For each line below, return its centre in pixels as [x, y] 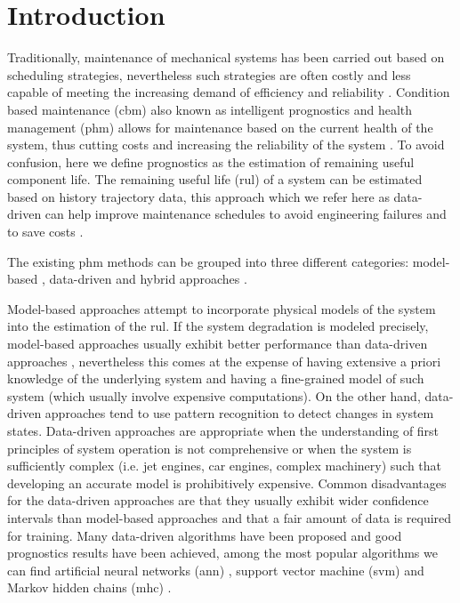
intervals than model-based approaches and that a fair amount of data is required [230, 517]
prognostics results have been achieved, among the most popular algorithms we [222, 553]
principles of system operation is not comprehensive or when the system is [210, 448]
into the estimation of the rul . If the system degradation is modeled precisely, [218, 326]
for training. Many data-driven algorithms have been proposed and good [205, 535]
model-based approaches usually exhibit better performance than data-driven [218, 344]
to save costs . [45, 232]
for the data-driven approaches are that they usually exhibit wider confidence [218, 500]
